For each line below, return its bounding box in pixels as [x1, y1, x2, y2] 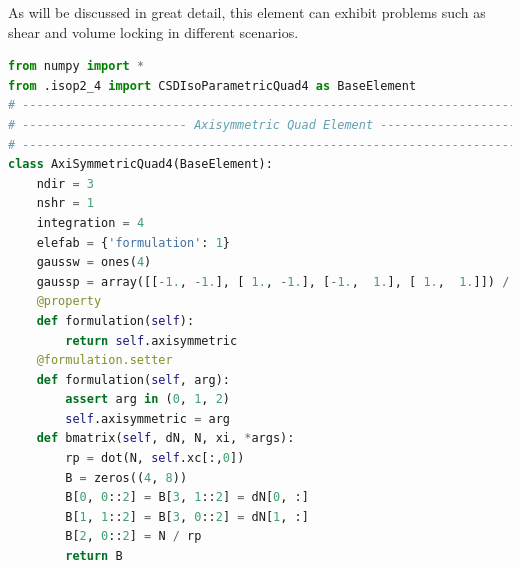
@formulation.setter [36, 353, 173, 368]
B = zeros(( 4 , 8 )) [65, 470, 188, 485]
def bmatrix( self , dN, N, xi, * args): [36, 431, 295, 446]
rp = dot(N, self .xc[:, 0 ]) [65, 451, 245, 466]
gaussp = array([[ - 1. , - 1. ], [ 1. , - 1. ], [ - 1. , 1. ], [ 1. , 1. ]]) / [36, 274, 510, 289]
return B [65, 549, 123, 564]
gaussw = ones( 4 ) [36, 255, 152, 270]
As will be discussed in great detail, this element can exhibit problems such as [8, 2, 486, 22]
